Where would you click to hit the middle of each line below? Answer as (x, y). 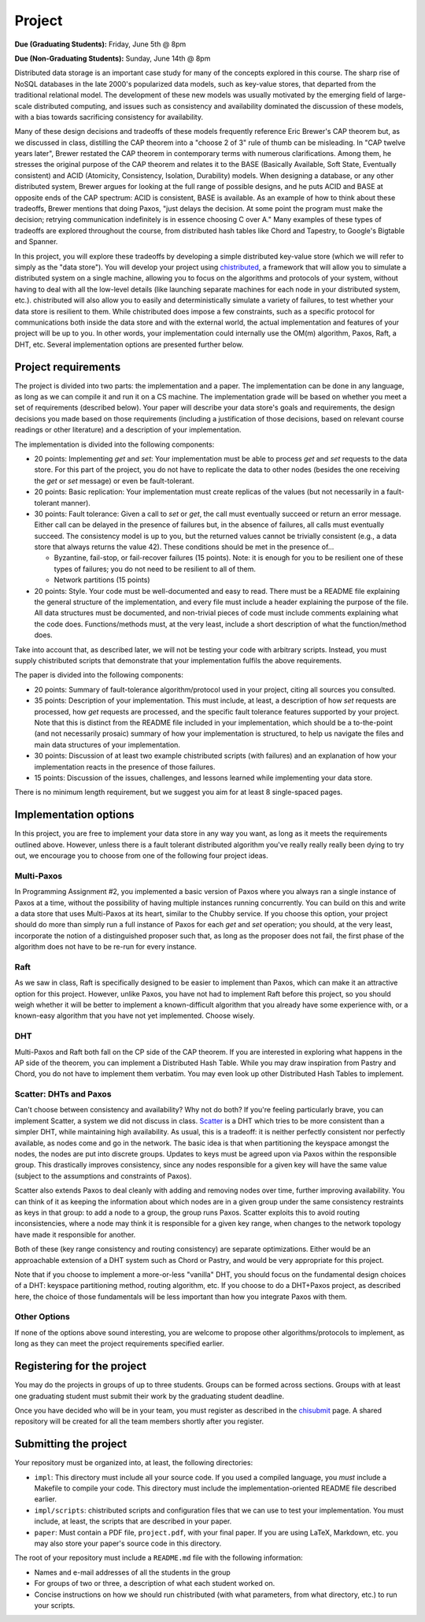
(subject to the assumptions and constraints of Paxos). (103, 1176)
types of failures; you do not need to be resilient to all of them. (155, 569)
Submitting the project (71, 1444)
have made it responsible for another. (75, 1234)
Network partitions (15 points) (102, 580)
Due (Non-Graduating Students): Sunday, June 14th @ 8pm (113, 58)
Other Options (42, 1317)
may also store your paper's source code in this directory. (128, 1543)
